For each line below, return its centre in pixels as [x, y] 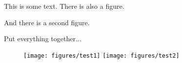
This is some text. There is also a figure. [64, 6]
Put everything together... [43, 39]
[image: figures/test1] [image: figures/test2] [101, 55]
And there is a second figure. [47, 22]
